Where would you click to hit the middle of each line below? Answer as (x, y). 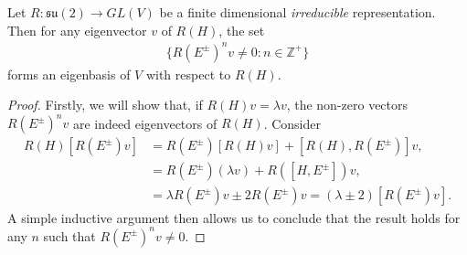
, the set (242, 30)
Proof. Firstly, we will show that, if (105, 105)
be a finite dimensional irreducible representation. (297, 12)
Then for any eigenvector (77, 30)
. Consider (292, 123)
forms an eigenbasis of (69, 74)
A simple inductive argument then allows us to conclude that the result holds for (234, 217)
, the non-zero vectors (347, 105)
